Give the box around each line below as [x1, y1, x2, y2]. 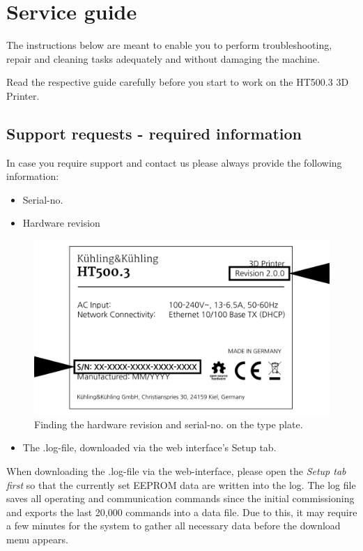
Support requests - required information [6, 122, 302, 144]
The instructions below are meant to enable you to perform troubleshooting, [6, 38, 332, 52]
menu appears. [6, 531, 68, 546]
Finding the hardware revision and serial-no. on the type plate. [34, 416, 303, 431]
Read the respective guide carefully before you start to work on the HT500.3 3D [6, 75, 349, 89]
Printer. [6, 88, 40, 103]
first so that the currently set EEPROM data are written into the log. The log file [6, 477, 356, 492]
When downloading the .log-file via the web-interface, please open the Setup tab [6, 463, 346, 478]
